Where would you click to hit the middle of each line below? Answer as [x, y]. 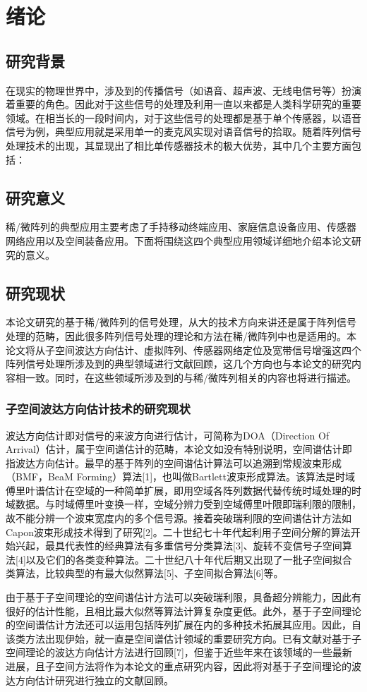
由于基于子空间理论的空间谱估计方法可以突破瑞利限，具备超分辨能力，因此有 [183, 597]
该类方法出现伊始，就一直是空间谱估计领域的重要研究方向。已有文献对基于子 [183, 638]
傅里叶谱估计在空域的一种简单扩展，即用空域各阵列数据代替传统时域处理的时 [183, 490]
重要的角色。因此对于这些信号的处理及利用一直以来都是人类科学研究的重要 [188, 104]
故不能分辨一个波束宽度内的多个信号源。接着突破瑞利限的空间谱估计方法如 [179, 518]
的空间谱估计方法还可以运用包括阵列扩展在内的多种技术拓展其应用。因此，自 [183, 625]
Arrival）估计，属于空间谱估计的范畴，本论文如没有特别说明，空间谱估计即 [179, 449]
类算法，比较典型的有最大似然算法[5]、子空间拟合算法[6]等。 [145, 573]
